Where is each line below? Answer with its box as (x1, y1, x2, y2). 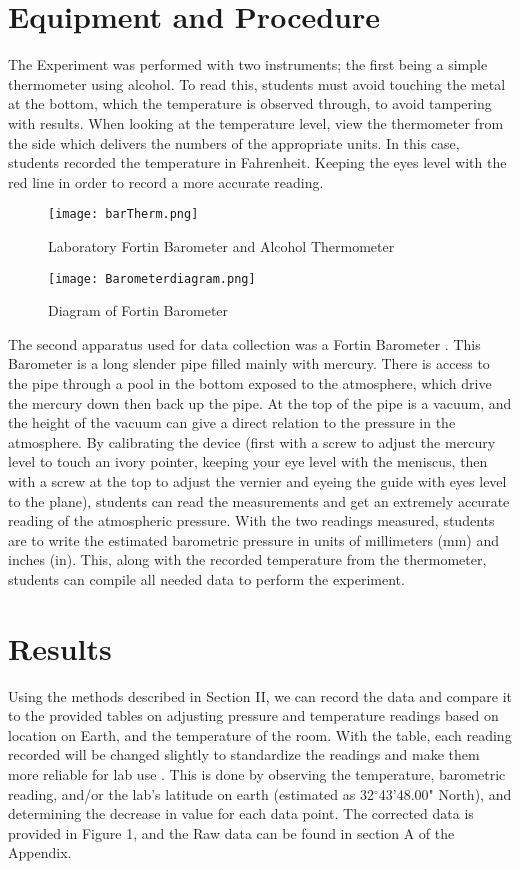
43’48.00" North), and (378, 783, 512, 804)
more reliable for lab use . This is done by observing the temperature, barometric (8, 764, 506, 784)
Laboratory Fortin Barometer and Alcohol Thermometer (48, 235, 395, 256)
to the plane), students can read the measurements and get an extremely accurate (8, 490, 510, 511)
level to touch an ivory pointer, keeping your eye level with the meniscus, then (8, 451, 488, 472)
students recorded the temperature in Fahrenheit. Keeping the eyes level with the (8, 152, 507, 173)
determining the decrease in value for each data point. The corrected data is (8, 803, 474, 824)
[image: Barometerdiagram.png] (48, 271, 256, 286)
